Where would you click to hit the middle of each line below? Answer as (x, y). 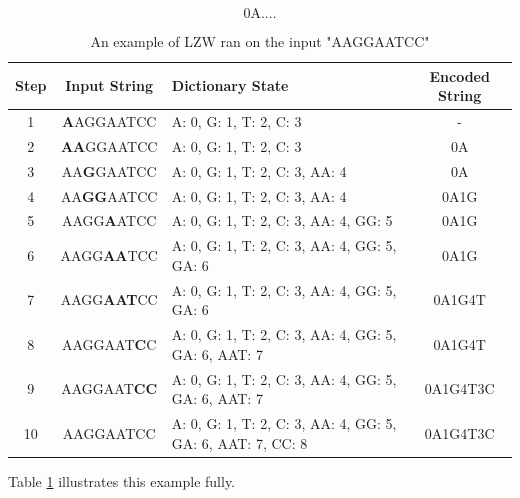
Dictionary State (230, 85)
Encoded (459, 75)
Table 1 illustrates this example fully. (122, 480)
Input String (109, 85)
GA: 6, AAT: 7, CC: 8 (239, 442)
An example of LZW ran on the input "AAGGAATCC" (260, 41)
